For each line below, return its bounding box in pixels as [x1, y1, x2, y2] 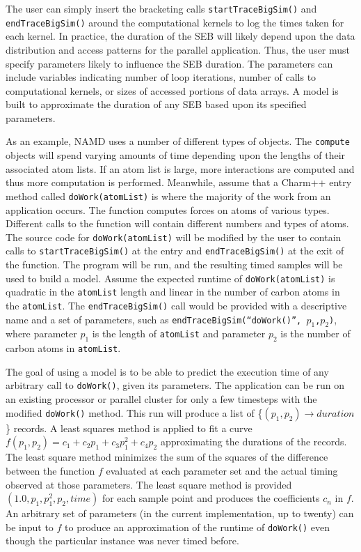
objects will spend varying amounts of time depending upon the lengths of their [6, 148, 346, 162]
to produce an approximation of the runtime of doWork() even [65, 519, 330, 534]
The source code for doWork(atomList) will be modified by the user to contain [6, 229, 342, 244]
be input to [6, 519, 54, 534]
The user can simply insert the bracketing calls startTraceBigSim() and [6, 1, 317, 15]
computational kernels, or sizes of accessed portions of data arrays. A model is [6, 83, 339, 98]
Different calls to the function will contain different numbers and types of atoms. [6, 216, 349, 231]
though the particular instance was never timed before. [6, 533, 239, 548]
